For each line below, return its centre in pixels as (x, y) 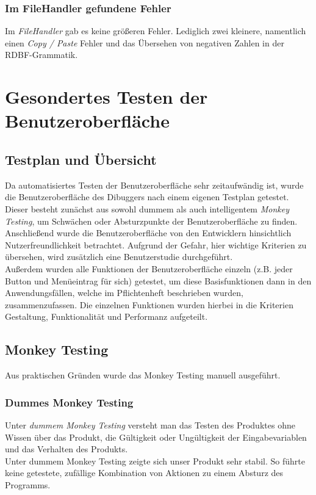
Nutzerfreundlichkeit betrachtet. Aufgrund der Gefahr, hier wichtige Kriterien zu (156, 244)
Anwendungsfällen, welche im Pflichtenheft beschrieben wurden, (124, 293)
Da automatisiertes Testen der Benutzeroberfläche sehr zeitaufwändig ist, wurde (154, 185)
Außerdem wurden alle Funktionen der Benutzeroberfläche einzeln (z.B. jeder (149, 268)
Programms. (28, 484)
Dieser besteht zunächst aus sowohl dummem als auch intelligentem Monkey (147, 208)
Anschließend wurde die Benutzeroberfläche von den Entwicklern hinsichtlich (148, 233)
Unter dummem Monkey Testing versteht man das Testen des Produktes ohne (150, 425)
